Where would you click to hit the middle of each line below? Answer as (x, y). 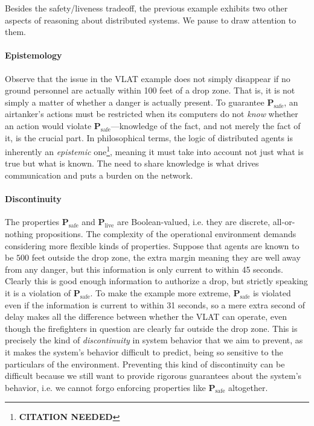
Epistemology (34, 55)
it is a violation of (38, 292)
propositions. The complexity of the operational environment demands (166, 233)
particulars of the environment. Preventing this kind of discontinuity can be (145, 364)
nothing (19, 233)
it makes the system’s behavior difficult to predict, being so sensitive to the (144, 351)
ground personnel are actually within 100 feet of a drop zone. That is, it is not (150, 90)
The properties (32, 222)
